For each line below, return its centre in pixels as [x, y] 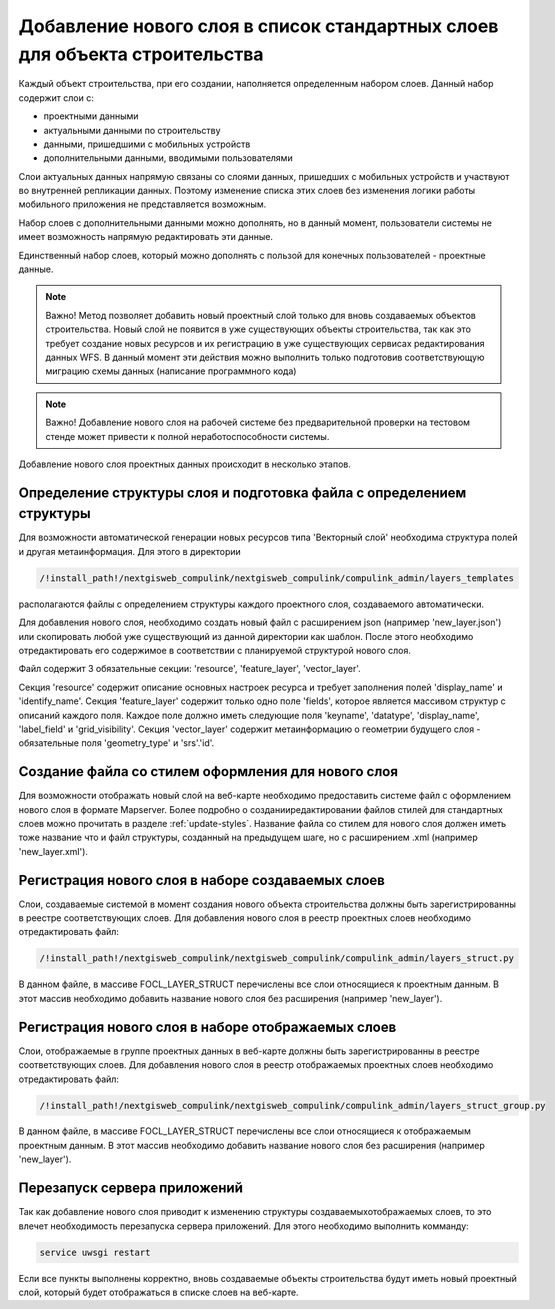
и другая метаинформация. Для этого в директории [130, 551]
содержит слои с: [56, 97]
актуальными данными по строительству [132, 130]
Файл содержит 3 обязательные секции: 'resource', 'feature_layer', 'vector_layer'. [190, 669]
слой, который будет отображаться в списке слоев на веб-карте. [158, 1292]
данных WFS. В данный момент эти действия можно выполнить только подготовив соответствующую [265, 357]
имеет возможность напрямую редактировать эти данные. [146, 237]
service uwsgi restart [95, 1252]
